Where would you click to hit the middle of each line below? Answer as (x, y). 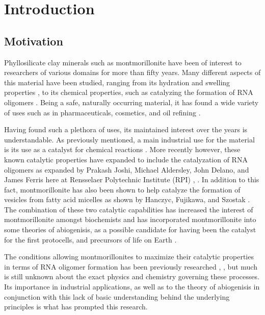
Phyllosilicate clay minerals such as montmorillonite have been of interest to (123, 62)
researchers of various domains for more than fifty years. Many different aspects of (132, 72)
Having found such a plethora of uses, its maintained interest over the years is (126, 129)
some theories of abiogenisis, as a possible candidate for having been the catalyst (130, 229)
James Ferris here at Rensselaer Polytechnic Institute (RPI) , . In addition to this (132, 179)
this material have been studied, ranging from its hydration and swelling (117, 82)
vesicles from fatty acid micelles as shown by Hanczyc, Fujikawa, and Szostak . (127, 199)
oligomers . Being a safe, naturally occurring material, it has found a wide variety (131, 102)
